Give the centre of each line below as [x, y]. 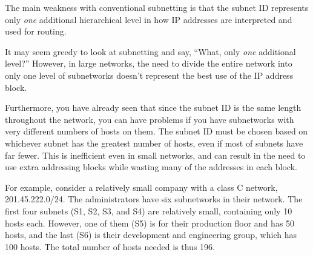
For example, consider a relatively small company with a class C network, [141, 187]
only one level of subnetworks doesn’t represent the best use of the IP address [149, 75]
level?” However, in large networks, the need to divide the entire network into [149, 63]
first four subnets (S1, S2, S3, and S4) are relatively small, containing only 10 [149, 210]
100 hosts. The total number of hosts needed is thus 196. [110, 246]
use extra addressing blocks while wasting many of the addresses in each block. [151, 167]
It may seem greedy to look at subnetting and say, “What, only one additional [150, 51]
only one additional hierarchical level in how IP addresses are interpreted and [149, 19]
